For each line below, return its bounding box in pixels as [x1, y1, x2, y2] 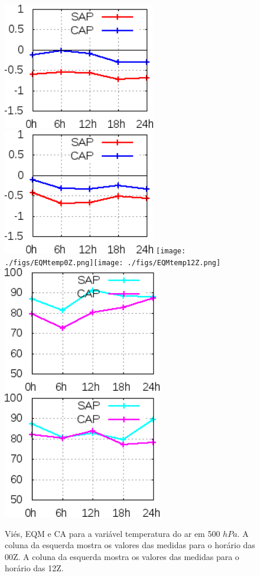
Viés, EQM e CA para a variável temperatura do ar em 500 [5, 527, 220, 539]
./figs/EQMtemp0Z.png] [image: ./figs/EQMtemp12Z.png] [5, 258, 221, 267]
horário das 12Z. [5, 562, 64, 574]
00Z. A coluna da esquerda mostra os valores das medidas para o [5, 550, 239, 562]
